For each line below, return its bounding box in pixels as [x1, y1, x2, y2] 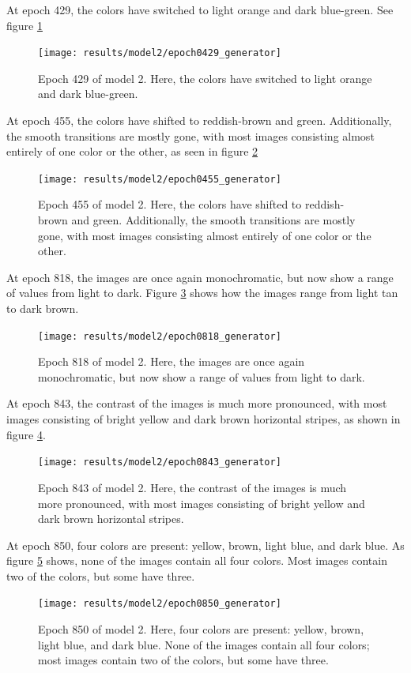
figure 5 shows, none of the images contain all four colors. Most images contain [6, 552, 387, 569]
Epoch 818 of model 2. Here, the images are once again [38, 353, 305, 370]
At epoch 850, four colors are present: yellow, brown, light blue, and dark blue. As [6, 536, 405, 553]
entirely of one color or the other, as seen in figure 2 [6, 143, 258, 160]
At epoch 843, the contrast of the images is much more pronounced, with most [6, 395, 387, 412]
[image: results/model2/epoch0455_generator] [38, 173, 281, 185]
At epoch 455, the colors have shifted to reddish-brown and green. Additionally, [6, 112, 392, 129]
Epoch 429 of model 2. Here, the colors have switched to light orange [38, 70, 372, 86]
